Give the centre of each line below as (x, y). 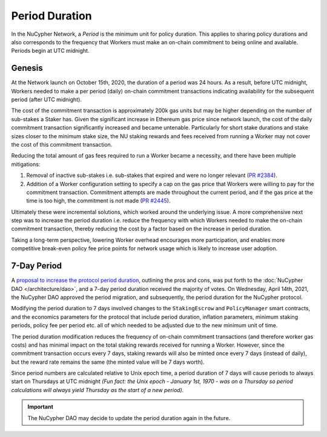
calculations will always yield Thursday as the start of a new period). (97, 390)
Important (41, 407)
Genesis (27, 68)
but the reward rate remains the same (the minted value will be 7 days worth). (108, 362)
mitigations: (26, 164)
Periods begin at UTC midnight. (50, 51)
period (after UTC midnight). (46, 99)
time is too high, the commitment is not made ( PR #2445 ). (98, 201)
